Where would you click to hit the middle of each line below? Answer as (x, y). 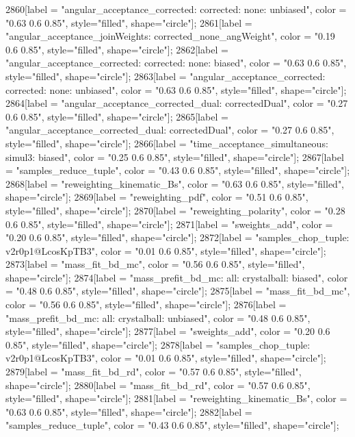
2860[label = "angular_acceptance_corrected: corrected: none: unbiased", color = (176, 9)
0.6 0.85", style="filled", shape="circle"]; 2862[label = (117, 49)
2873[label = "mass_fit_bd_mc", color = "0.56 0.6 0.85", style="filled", (155, 264)
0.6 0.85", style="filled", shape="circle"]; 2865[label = (117, 116)
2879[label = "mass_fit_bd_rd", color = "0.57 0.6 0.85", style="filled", (154, 372)
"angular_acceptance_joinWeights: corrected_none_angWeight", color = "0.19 (170, 36)
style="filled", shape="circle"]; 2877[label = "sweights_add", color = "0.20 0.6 (168, 331)
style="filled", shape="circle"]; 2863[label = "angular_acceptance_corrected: (166, 76)
